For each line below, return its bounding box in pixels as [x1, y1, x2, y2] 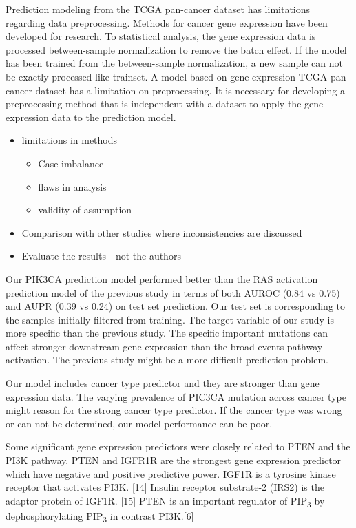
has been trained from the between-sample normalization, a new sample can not [6, 56, 343, 70]
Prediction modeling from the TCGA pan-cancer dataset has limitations [6, 2, 311, 16]
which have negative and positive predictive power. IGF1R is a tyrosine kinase [6, 466, 336, 481]
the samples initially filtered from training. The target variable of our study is [6, 312, 334, 326]
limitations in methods [21, 133, 118, 147]
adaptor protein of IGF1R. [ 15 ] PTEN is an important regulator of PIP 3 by [6, 493, 325, 509]
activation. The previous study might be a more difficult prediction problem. [6, 352, 328, 367]
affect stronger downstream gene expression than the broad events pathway [6, 339, 323, 353]
